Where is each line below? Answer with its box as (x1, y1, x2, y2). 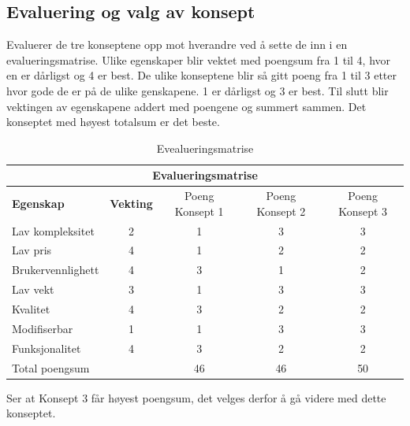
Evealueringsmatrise (156, 139, 254, 156)
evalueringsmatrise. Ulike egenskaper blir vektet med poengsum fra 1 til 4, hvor (6, 51, 391, 68)
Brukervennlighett (12, 261, 99, 278)
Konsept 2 (256, 202, 306, 219)
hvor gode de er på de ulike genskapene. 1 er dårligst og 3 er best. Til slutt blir (6, 82, 389, 98)
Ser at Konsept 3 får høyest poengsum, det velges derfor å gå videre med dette (6, 389, 386, 406)
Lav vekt (12, 281, 54, 298)
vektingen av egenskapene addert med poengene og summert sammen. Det (6, 98, 367, 114)
